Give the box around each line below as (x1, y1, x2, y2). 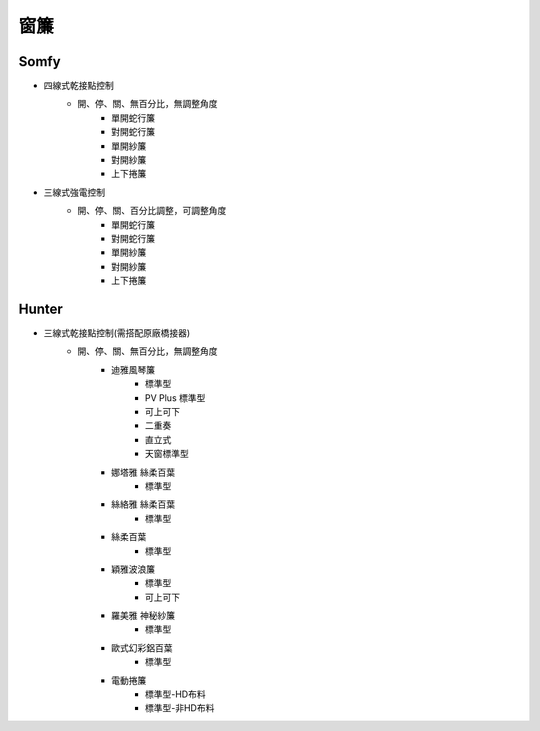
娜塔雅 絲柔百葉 (111, 466, 175, 478)
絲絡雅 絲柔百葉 (111, 498, 175, 510)
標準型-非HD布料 (145, 702, 215, 714)
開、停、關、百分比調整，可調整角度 (77, 205, 227, 217)
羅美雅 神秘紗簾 (111, 610, 175, 622)
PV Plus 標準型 (145, 391, 206, 404)
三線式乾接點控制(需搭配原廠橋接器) (43, 327, 191, 339)
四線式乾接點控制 (43, 80, 114, 92)
